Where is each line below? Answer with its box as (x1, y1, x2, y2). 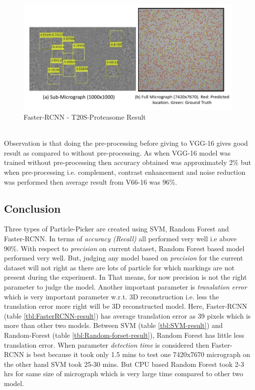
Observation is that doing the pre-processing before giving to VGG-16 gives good (4, 138, 248, 148)
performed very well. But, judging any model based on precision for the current (4, 253, 243, 263)
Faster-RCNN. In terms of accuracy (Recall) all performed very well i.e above (4, 233, 237, 243)
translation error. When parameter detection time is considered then (4, 339, 209, 350)
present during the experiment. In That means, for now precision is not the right (4, 272, 247, 282)
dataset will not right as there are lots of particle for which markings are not (4, 262, 235, 272)
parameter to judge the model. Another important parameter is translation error (4, 281, 247, 292)
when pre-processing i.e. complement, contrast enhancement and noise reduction (4, 166, 246, 177)
